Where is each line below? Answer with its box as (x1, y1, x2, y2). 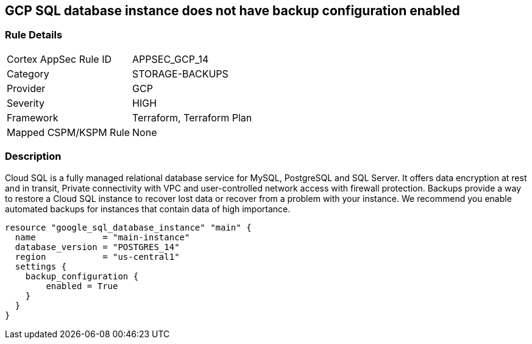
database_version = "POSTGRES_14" (15, 242, 180, 252)
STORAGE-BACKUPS (132, 67, 229, 80)
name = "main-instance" (15, 232, 190, 242)
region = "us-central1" (15, 251, 180, 262)
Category (7, 67, 49, 80)
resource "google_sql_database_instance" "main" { (5, 222, 252, 232)
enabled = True (46, 281, 118, 291)
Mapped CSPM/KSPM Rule (7, 126, 130, 138)
